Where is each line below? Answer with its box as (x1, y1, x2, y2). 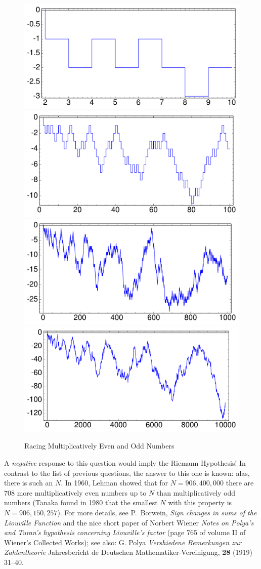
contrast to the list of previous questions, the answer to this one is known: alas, (4, 467, 250, 478)
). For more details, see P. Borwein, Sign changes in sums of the (57, 507, 257, 517)
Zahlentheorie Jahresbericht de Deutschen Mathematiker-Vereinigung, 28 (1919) (4, 547, 252, 557)
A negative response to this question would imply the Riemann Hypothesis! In (4, 457, 246, 468)
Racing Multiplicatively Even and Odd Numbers (24, 440, 175, 451)
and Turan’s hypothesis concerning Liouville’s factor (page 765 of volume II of (4, 527, 246, 538)
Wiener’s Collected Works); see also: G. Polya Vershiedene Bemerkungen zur (4, 537, 242, 547)
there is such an (4, 477, 53, 488)
